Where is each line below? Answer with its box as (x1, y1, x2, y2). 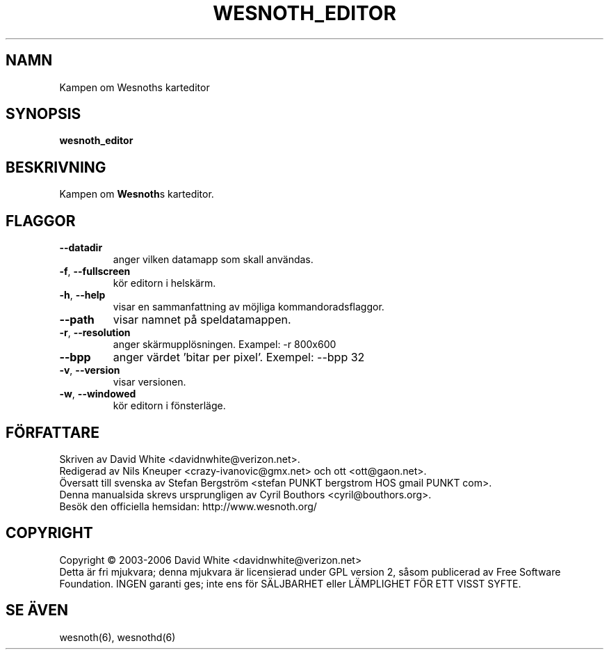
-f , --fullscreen (59, 265, 131, 278)
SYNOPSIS (6, 105, 81, 123)
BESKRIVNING (6, 158, 106, 176)
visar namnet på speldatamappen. (113, 313, 291, 327)
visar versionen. (113, 376, 186, 388)
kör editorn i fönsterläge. (113, 400, 226, 412)
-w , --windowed (59, 388, 136, 400)
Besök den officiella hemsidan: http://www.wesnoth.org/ (59, 500, 317, 512)
